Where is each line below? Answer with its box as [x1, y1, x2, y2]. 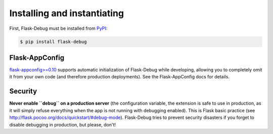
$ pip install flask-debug [20, 38, 87, 44]
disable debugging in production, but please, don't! [9, 121, 116, 127]
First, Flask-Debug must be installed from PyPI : [9, 25, 108, 31]
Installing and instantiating [9, 8, 124, 19]
